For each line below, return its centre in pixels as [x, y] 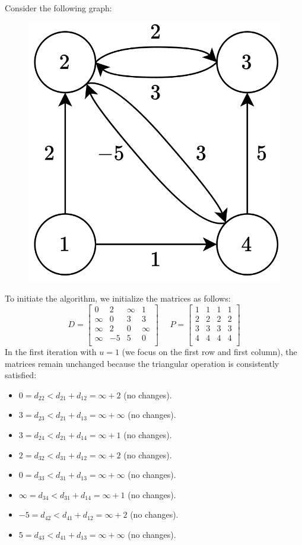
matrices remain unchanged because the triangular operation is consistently [142, 363]
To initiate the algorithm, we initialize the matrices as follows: [118, 298]
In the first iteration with [51, 352]
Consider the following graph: [58, 8]
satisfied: [21, 375]
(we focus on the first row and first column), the [209, 352]
